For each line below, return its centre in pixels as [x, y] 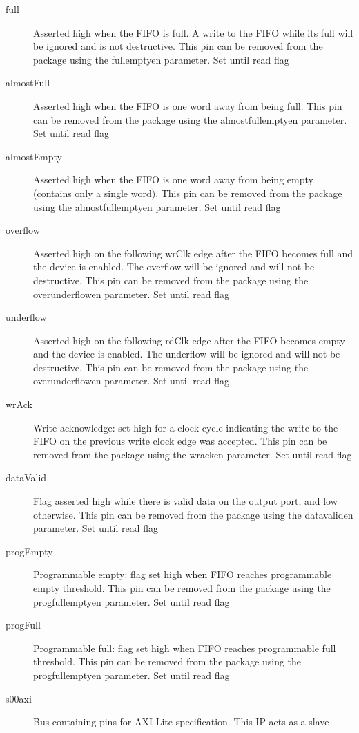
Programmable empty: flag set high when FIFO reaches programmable [183, 574]
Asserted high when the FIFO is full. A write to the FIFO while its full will [193, 32]
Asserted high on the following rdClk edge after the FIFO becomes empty [189, 340]
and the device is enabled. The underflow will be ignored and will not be [187, 354]
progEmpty [29, 551]
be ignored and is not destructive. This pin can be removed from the [178, 46]
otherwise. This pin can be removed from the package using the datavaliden [193, 514]
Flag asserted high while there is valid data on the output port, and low [185, 501]
